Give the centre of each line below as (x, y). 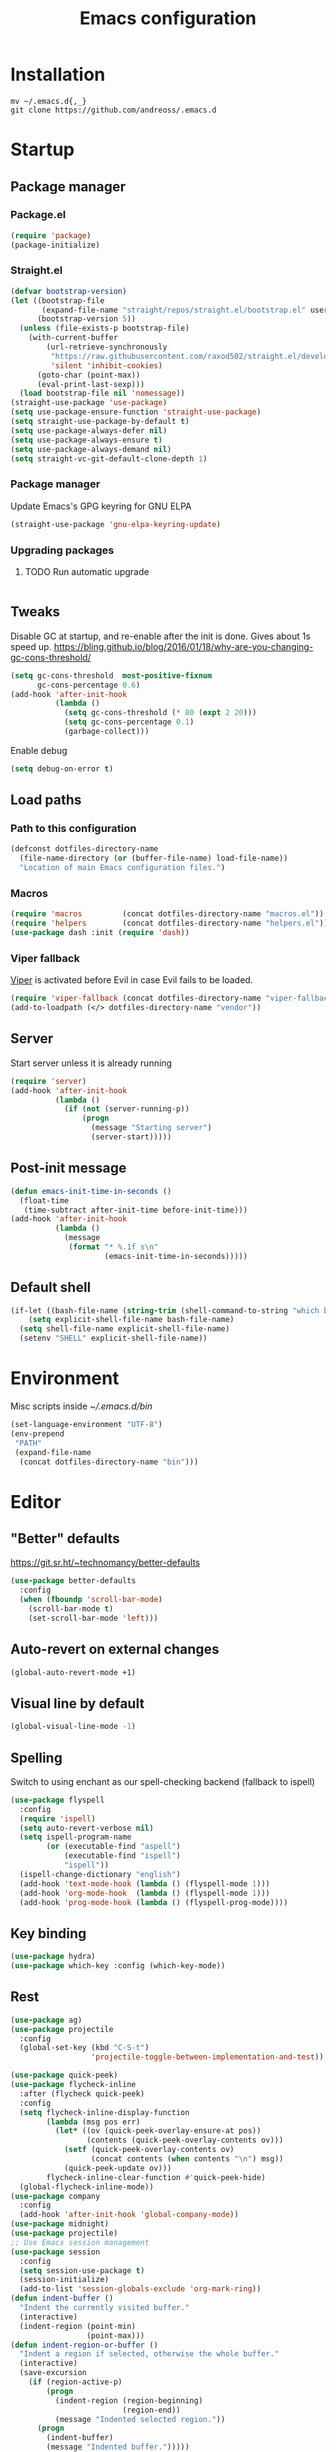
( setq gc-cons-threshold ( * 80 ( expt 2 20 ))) (160, 713)
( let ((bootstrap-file (57, 300)
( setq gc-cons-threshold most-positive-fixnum (111, 675)
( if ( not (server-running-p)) (126, 1109)
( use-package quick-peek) (64, 2075)
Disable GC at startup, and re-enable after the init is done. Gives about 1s (160, 636)
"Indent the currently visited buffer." (104, 2308)
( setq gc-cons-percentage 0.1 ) (129, 722)
